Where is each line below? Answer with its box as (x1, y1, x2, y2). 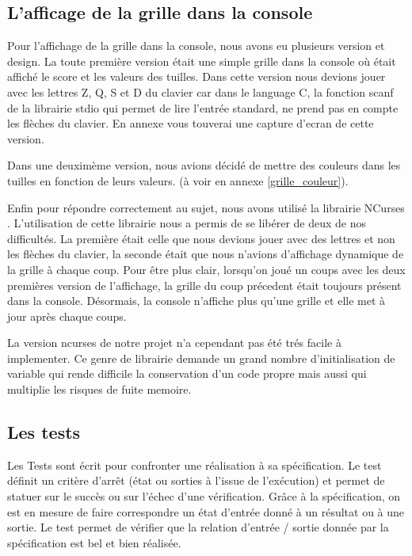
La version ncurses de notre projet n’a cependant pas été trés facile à (7, 334, 341, 351)
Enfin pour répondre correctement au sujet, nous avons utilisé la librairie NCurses (7, 199, 405, 215)
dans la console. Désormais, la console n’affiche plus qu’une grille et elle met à (7, 292, 386, 309)
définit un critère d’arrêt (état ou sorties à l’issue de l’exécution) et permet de (7, 472, 385, 489)
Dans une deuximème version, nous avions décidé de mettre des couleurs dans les (7, 157, 401, 173)
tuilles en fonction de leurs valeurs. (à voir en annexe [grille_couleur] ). (7, 172, 349, 189)
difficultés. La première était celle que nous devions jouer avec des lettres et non (7, 230, 395, 246)
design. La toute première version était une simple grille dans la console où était (7, 52, 396, 69)
